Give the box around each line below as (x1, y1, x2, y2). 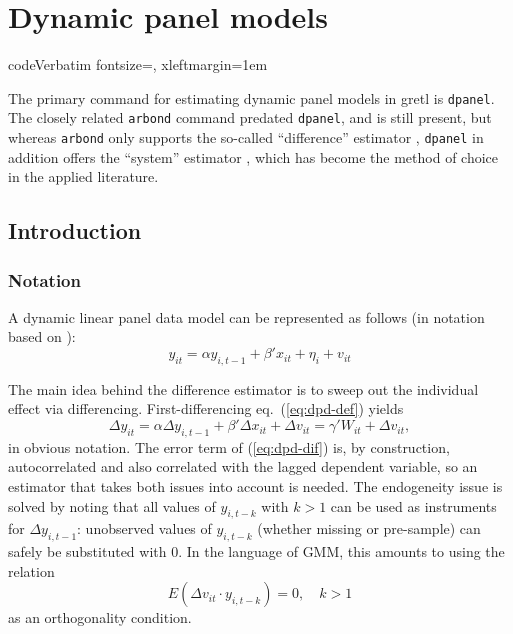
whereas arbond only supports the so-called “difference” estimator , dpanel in (8, 127, 484, 148)
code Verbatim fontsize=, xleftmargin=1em (8, 54, 268, 75)
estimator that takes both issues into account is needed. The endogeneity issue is (8, 476, 503, 497)
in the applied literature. (8, 166, 159, 187)
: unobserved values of (77, 518, 212, 539)
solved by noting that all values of (8, 495, 216, 516)
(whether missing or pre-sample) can (257, 518, 481, 539)
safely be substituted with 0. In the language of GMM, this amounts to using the (8, 541, 505, 562)
